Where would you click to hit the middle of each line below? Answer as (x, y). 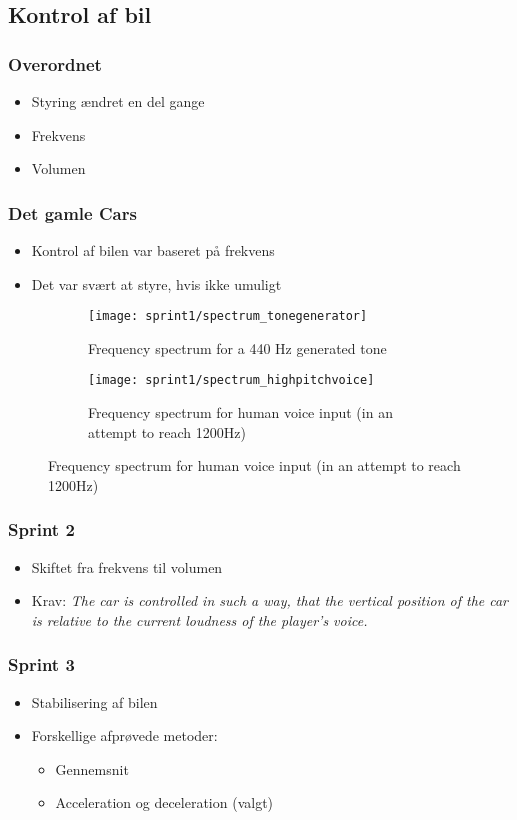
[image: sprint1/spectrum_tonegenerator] (228, 316)
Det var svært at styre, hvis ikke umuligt (156, 283)
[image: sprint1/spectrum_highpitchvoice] (231, 380)
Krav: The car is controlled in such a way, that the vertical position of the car (270, 600)
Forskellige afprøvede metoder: (124, 735)
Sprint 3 (41, 664)
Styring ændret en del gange (118, 101)
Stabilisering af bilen (94, 701)
